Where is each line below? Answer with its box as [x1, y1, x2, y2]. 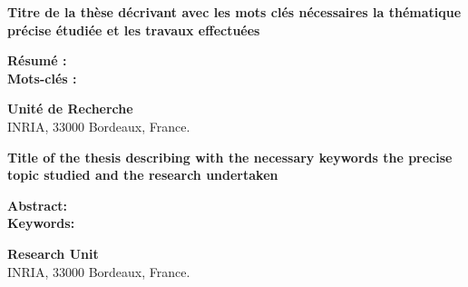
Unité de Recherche [7, 99, 133, 118]
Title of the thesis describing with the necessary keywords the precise [7, 147, 453, 166]
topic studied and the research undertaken [7, 165, 278, 184]
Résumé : [7, 51, 67, 70]
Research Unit [7, 243, 99, 262]
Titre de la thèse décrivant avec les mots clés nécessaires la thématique [7, 3, 462, 21]
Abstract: [7, 195, 68, 214]
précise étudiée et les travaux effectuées [7, 20, 260, 39]
